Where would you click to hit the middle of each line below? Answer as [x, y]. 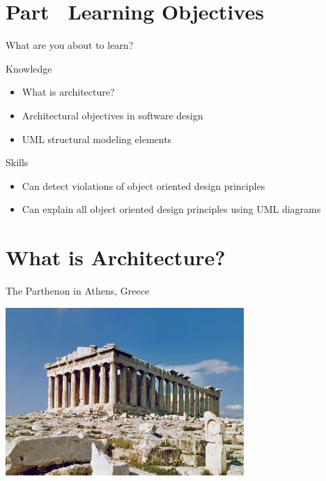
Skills [17, 162]
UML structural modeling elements [97, 139]
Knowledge [29, 68]
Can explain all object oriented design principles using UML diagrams [171, 209]
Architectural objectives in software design [112, 115]
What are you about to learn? [70, 45]
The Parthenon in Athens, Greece [78, 290]
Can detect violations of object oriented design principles [143, 185]
